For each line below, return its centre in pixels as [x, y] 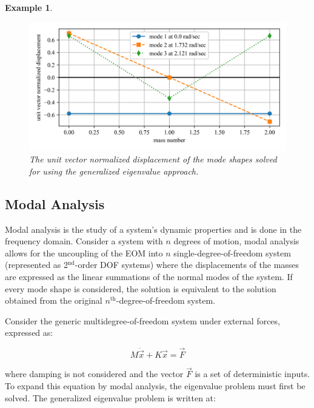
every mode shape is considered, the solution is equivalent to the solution [141, 288]
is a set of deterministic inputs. [252, 374]
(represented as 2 [37, 265]
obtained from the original [54, 300]
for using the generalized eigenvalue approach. [114, 171]
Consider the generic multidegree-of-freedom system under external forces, [142, 320]
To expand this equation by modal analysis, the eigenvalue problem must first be [155, 385]
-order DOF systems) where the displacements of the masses [187, 265]
